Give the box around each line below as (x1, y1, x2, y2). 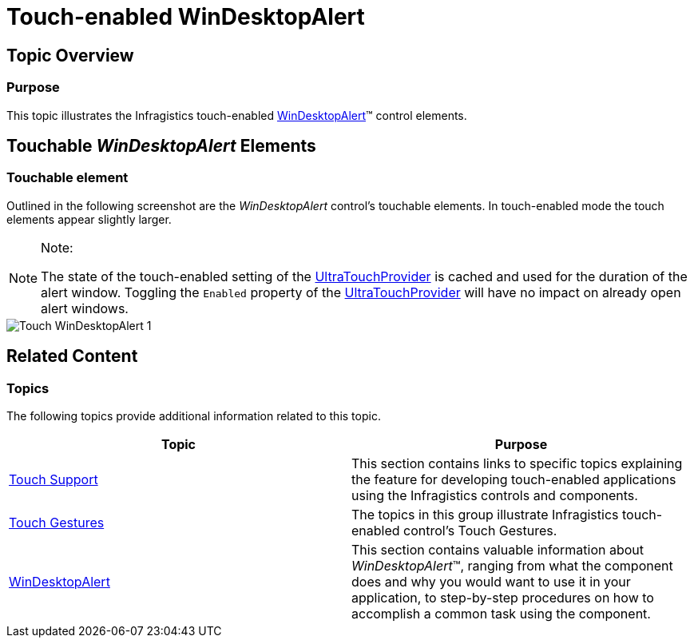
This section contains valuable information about (351, 541, 644, 558)
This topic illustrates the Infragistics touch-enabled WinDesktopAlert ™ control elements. (6, 108, 467, 122)
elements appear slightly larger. (6, 212, 172, 226)
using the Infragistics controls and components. (351, 487, 638, 503)
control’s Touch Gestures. (403, 522, 557, 539)
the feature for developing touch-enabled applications (351, 471, 676, 487)
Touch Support (9, 471, 98, 487)
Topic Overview (6, 45, 134, 66)
